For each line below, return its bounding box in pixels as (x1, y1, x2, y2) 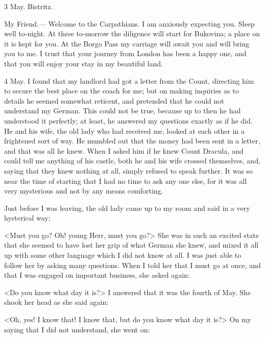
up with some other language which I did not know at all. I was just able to (4, 250, 242, 260)
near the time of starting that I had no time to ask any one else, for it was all (4, 175, 247, 186)
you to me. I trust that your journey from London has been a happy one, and (4, 48, 247, 59)
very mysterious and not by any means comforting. (4, 185, 163, 196)
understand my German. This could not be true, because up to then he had (4, 105, 241, 116)
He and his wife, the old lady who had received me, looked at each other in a (4, 125, 245, 136)
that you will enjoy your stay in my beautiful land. (4, 58, 163, 68)
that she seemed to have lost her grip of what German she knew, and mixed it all (4, 239, 259, 250)
